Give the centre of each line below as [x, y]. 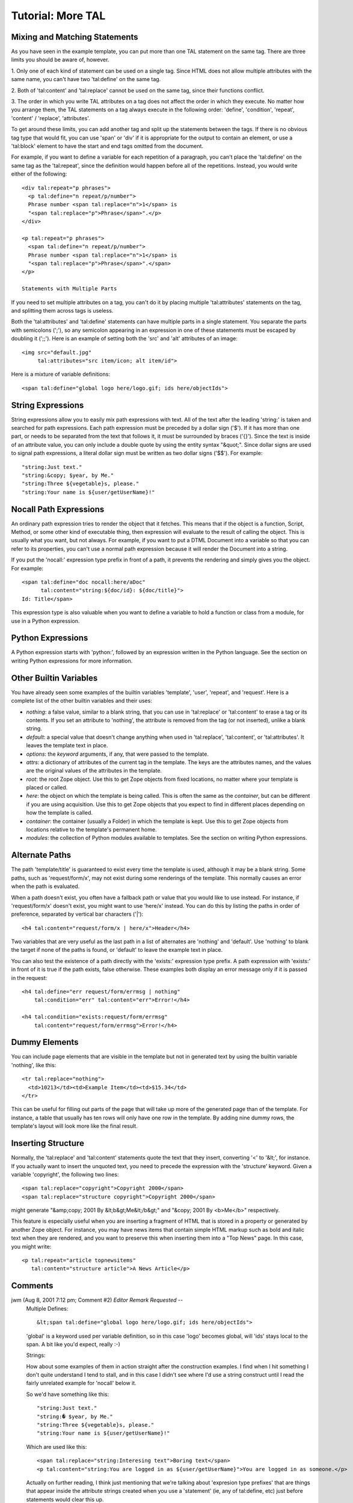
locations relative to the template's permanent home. [91, 830]
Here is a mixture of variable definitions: [61, 374]
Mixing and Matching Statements [75, 37]
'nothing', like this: [34, 1065]
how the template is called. [60, 813]
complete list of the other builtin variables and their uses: [82, 701]
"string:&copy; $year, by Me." [68, 475]
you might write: [31, 1246]
